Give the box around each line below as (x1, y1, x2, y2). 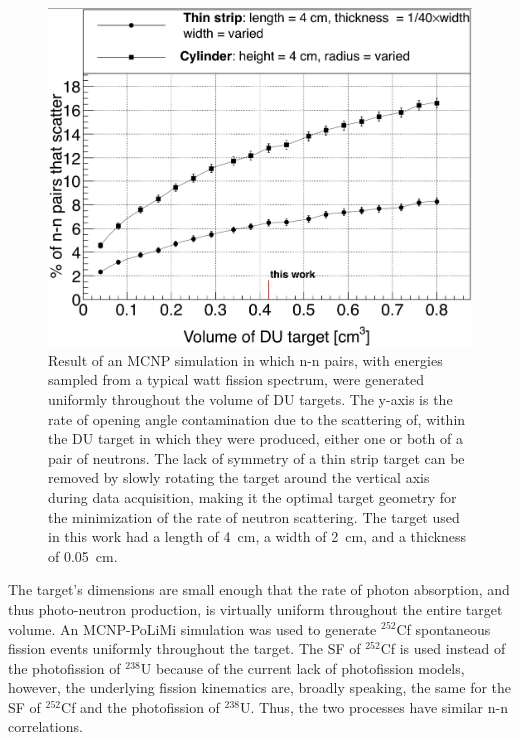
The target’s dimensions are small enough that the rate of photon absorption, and (8, 579, 510, 600)
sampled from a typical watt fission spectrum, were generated (48, 369, 425, 390)
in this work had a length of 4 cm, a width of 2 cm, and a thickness (48, 526, 466, 547)
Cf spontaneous (396, 618, 491, 639)
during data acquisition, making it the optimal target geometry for (48, 486, 457, 507)
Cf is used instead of (380, 638, 506, 659)
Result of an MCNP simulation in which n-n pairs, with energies (48, 349, 443, 370)
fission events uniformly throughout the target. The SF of (8, 638, 361, 659)
